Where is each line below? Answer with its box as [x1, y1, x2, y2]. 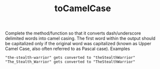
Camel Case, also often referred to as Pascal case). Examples [5, 46, 130, 52]
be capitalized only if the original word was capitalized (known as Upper [5, 41, 152, 47]
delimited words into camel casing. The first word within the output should [5, 35, 156, 41]
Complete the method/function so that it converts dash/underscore [5, 30, 141, 36]
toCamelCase [54, 3, 111, 14]
